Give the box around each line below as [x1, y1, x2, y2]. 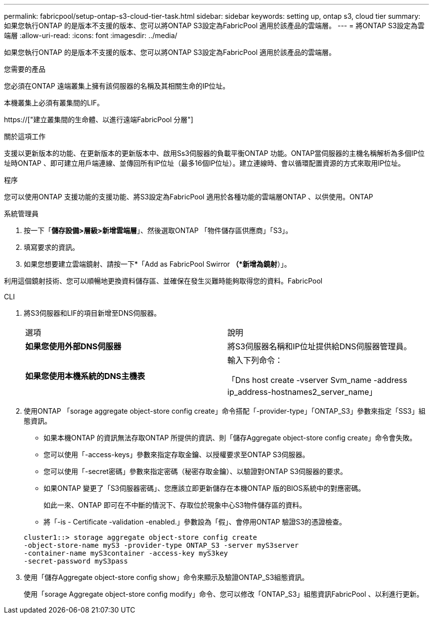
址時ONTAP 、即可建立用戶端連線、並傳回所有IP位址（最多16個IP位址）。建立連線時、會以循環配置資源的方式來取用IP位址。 [4, 159, 405, 167]
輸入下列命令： [227, 355, 283, 365]
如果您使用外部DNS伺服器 [25, 341, 122, 351]
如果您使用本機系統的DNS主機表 [25, 371, 145, 381]
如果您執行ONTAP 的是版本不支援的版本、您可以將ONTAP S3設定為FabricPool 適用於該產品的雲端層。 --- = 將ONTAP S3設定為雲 [4, 21, 425, 30]
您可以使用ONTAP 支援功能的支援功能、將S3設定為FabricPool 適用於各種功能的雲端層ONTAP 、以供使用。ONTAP [4, 192, 373, 201]
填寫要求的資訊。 [24, 243, 79, 251]
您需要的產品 [4, 65, 45, 73]
